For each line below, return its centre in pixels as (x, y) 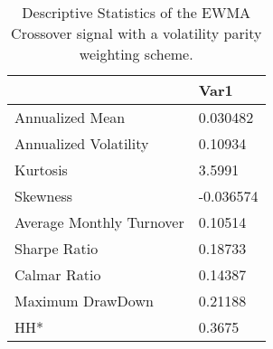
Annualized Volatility (82, 143)
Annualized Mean (70, 117)
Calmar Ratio (58, 274)
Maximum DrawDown (84, 301)
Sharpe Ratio (56, 248)
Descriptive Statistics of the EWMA (136, 12)
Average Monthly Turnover (99, 222)
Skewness (44, 196)
